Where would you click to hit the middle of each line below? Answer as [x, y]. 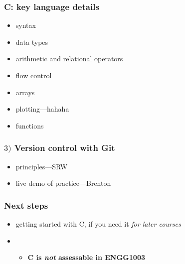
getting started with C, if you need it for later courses [98, 224]
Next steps [26, 205]
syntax [26, 25]
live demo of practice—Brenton [63, 183]
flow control [34, 75]
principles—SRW [42, 166]
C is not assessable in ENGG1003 [86, 257]
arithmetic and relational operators [69, 59]
